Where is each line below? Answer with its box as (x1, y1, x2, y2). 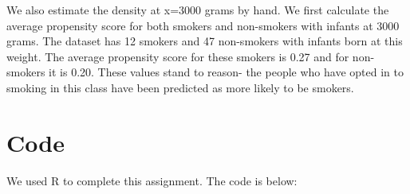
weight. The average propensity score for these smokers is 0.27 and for (6, 48, 349, 64)
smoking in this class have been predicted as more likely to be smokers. (6, 79, 354, 95)
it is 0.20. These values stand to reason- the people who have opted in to (49, 64, 404, 80)
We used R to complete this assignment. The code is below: (6, 172, 298, 188)
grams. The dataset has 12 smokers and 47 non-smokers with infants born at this (6, 33, 403, 49)
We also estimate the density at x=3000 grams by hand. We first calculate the (6, 2, 389, 17)
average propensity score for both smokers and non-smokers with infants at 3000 (6, 17, 400, 33)
